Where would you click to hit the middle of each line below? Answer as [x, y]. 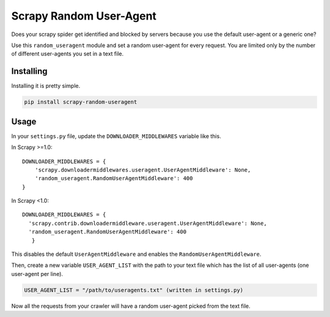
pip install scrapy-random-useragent [81, 102]
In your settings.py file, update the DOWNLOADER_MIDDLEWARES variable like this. [116, 136]
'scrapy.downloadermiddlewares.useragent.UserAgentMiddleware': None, [143, 170]
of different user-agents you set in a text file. [68, 54]
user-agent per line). [37, 274]
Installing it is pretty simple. [46, 86]
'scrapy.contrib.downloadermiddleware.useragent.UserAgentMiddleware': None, [148, 223]
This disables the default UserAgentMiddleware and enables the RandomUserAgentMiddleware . [136, 254]
